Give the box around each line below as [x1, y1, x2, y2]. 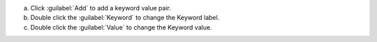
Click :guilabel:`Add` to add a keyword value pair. [30, 4, 171, 12]
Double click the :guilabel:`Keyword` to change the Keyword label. [30, 14, 220, 22]
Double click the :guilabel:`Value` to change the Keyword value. [30, 23, 212, 31]
